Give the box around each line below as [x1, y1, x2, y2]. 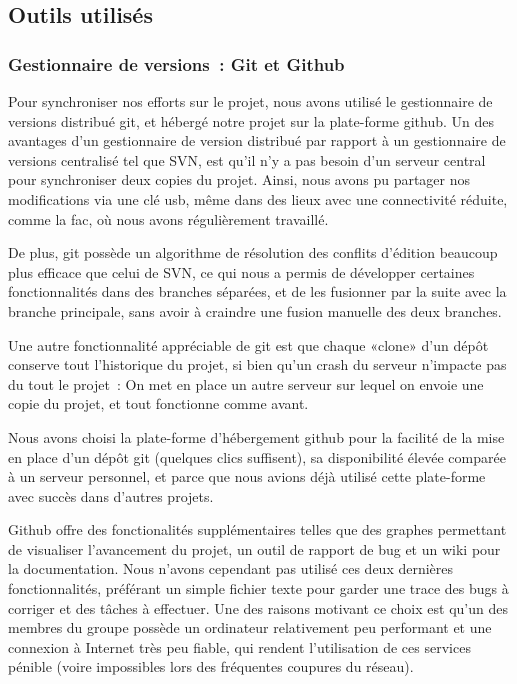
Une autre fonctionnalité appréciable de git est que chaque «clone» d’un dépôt [8, 334, 489, 355]
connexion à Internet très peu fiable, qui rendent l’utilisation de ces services [8, 636, 471, 657]
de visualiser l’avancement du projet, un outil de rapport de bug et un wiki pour [8, 538, 501, 559]
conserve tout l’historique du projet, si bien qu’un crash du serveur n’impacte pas [8, 354, 507, 375]
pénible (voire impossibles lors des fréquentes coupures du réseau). [8, 656, 414, 677]
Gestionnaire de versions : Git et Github [8, 51, 345, 76]
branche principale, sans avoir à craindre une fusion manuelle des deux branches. [8, 300, 502, 321]
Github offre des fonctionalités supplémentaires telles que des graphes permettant [8, 519, 507, 540]
